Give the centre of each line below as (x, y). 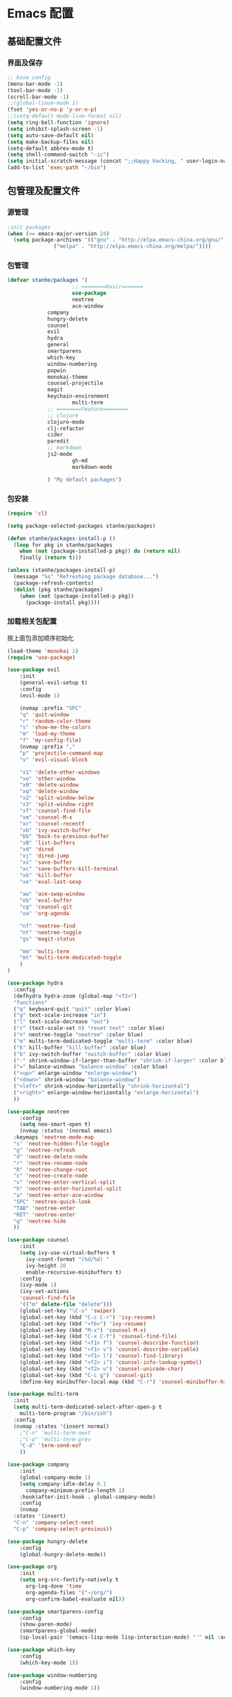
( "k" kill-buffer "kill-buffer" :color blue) (80, 1047)
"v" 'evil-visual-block (54, 759)
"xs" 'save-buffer (46, 862)
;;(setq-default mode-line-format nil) (65, 116)
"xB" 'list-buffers (48, 843)
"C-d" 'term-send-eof (50, 1446)
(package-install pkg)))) (62, 603)
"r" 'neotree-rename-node (51, 1163)
